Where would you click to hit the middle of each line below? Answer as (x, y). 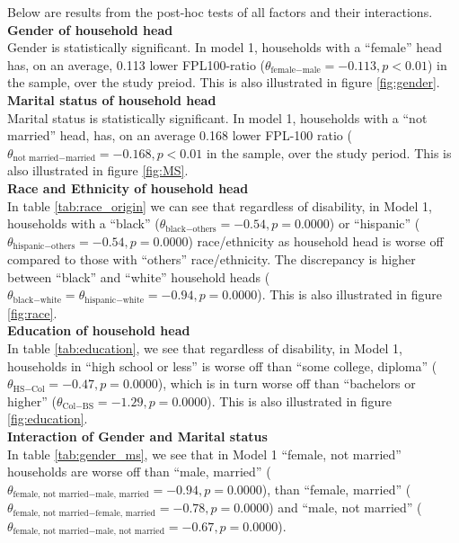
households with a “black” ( (84, 223)
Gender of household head (90, 29)
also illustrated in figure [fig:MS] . (98, 170)
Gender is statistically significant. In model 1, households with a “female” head (225, 47)
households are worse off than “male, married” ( (139, 472)
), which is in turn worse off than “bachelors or (287, 383)
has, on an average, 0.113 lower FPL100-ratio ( (136, 64)
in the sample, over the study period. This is (329, 152)
